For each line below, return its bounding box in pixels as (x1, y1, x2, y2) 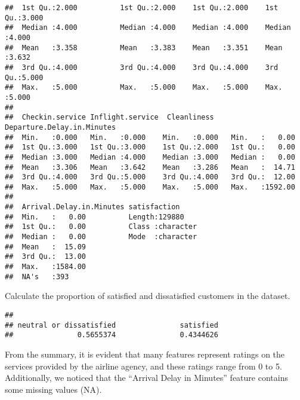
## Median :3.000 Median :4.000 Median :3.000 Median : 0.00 (5, 152, 295, 161)
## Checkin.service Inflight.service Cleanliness (5, 113, 214, 122)
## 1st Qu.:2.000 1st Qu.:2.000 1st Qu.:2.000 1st (5, 4, 279, 12)
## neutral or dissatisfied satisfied (5, 320, 218, 329)
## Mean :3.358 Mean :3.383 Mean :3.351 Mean (5, 43, 283, 52)
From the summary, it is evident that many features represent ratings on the (5, 347, 285, 360)
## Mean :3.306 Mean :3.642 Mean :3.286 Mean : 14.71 (5, 163, 295, 172)
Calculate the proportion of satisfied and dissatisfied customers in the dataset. (5, 289, 290, 302)
